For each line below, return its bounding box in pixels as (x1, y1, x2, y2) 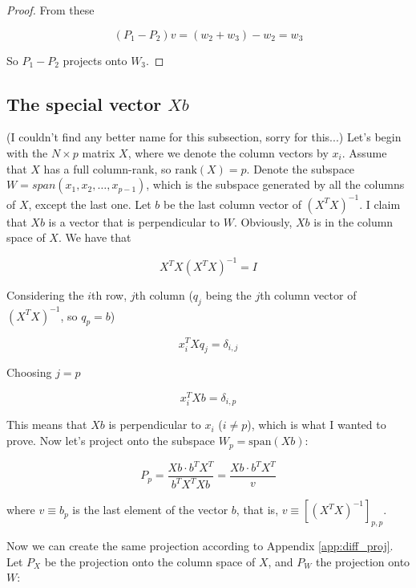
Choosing (6, 364, 52, 381)
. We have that (58, 229, 131, 246)
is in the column (313, 213, 394, 230)
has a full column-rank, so (43, 160, 172, 177)
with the (6, 144, 48, 161)
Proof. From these (6, 2, 95, 18)
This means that (6, 416, 87, 433)
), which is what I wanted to (247, 416, 386, 433)
